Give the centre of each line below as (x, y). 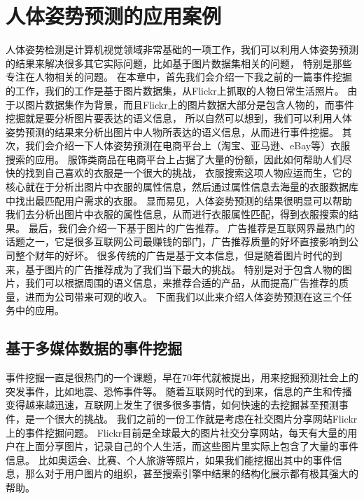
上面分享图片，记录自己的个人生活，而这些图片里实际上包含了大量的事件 (191, 446)
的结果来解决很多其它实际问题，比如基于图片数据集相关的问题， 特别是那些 (179, 63)
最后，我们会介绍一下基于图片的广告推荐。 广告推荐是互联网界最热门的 (192, 227)
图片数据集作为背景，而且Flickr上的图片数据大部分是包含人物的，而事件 (189, 104)
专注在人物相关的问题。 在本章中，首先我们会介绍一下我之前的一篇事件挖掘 (179, 77)
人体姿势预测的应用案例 (114, 16)
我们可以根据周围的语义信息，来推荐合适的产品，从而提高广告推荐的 (182, 283)
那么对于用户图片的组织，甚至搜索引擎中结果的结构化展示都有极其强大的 (191, 473)
